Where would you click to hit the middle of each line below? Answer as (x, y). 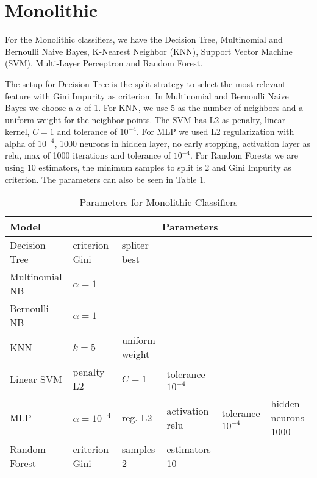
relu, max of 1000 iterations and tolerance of (88, 155)
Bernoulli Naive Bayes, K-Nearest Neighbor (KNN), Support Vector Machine (149, 51)
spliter (135, 245)
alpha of (20, 143)
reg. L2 (137, 418)
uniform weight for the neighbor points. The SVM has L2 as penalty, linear (145, 119)
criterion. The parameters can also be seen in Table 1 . (106, 179)
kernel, (17, 131)
